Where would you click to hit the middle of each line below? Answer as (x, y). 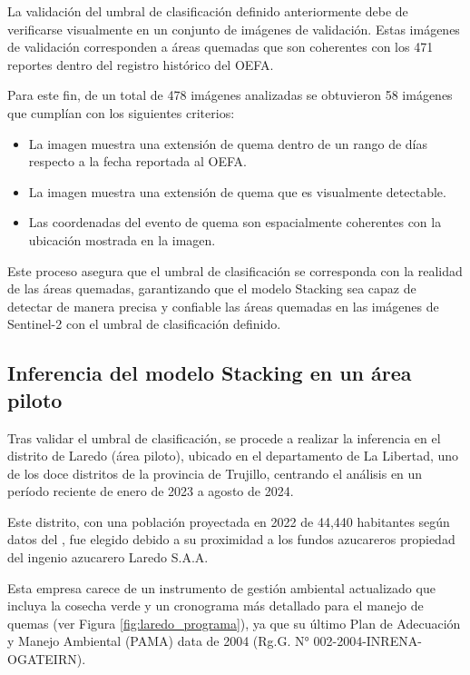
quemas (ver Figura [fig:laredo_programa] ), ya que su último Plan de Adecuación (234, 623)
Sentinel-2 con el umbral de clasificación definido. (144, 324)
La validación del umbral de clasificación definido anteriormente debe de (208, 11)
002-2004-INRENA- (367, 641)
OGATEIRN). (47, 659)
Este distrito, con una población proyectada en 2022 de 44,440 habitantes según (229, 521)
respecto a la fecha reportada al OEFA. (137, 161)
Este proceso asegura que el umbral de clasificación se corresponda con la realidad (235, 270)
